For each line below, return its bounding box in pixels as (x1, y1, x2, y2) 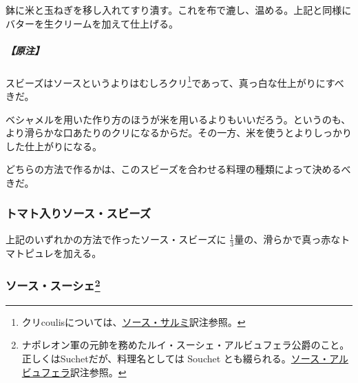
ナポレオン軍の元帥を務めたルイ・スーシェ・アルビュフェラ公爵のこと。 (21, 338, 350, 352)
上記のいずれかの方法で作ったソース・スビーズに (6, 231, 227, 246)
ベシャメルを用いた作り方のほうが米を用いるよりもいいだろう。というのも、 (6, 112, 351, 126)
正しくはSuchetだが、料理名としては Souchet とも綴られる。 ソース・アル (21, 351, 348, 366)
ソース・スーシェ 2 (6, 276, 101, 294)
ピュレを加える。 (24, 245, 102, 260)
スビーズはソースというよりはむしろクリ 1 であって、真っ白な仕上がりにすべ (6, 73, 344, 90)
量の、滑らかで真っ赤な (234, 231, 341, 246)
